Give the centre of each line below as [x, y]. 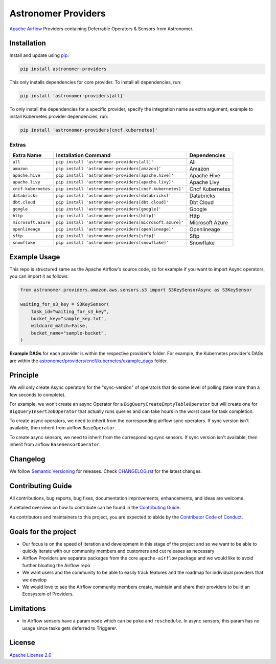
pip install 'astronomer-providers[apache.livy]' [115, 182]
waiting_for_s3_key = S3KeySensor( [65, 304]
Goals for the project [43, 532]
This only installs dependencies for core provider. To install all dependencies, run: [95, 82]
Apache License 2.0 [30, 655]
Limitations [28, 609]
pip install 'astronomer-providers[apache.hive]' [115, 175]
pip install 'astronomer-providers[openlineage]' [115, 229]
